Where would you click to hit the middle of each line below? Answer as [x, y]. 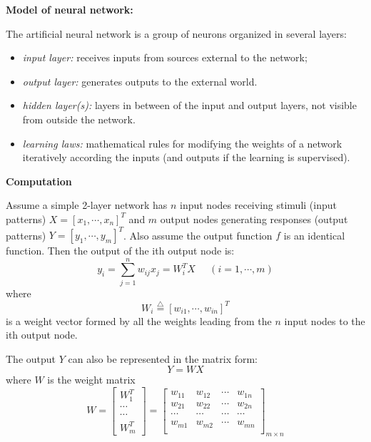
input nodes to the [325, 320]
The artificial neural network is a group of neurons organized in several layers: [176, 33]
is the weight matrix [91, 380]
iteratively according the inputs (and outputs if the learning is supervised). [186, 157]
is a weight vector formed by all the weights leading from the [139, 320]
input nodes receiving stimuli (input [258, 205]
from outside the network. [79, 119]
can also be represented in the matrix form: [163, 358]
